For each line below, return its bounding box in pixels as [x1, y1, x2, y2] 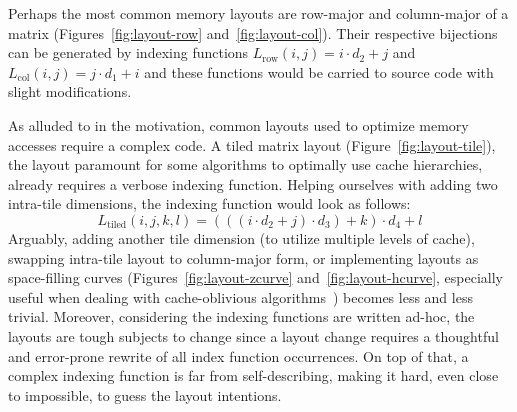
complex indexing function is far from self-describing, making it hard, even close [8, 365, 499, 386]
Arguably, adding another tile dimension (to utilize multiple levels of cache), [8, 227, 475, 248]
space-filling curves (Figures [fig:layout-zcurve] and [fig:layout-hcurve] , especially [8, 267, 503, 288]
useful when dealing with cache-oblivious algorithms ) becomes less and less [8, 286, 473, 307]
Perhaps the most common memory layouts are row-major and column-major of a [8, 3, 509, 23]
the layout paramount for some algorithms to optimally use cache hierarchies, [8, 154, 483, 175]
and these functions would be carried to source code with [144, 61, 494, 82]
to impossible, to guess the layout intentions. [8, 384, 282, 405]
